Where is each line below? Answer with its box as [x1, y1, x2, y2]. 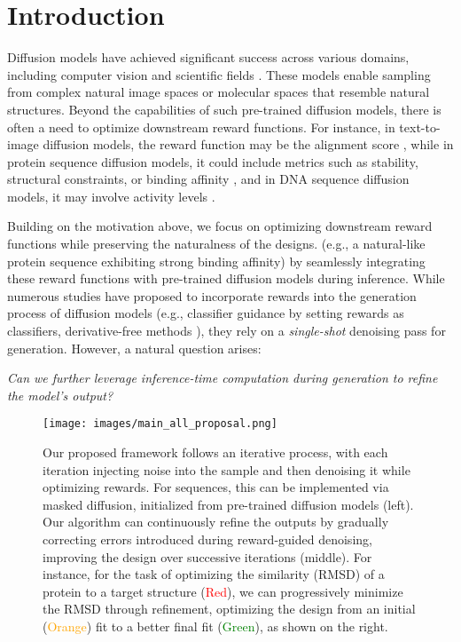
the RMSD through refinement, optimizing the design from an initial [43, 599, 416, 618]
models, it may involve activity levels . [7, 186, 215, 205]
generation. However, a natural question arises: [7, 338, 262, 357]
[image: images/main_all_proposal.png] [43, 417, 277, 431]
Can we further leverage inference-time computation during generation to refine [7, 369, 438, 387]
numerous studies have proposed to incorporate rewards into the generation [7, 286, 417, 305]
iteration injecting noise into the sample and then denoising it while [43, 460, 410, 479]
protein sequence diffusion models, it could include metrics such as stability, [7, 152, 418, 170]
